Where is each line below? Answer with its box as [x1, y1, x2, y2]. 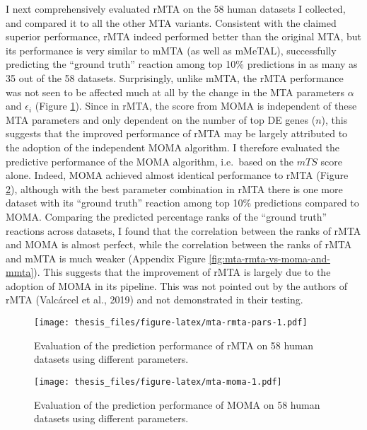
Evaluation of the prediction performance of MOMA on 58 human [34, 397, 320, 412]
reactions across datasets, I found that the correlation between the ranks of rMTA [6, 223, 361, 238]
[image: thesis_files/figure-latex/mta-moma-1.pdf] [34, 376, 282, 387]
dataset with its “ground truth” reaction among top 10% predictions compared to [6, 195, 359, 210]
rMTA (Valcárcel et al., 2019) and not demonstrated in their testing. [6, 292, 303, 307]
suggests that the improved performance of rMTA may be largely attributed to [6, 126, 348, 141]
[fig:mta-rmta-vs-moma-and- [209, 250, 330, 265]
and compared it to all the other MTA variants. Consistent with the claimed [6, 15, 337, 30]
